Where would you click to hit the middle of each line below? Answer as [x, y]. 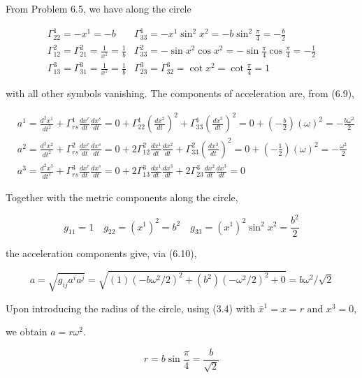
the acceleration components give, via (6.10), [101, 253]
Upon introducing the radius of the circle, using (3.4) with [130, 308]
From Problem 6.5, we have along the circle [99, 8]
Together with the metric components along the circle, [122, 197]
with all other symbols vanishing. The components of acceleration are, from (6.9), [180, 93]
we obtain [27, 332]
